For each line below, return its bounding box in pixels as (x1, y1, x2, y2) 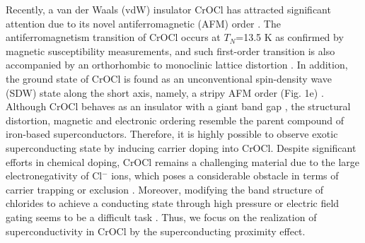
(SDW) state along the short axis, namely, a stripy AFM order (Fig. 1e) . (6, 85, 324, 100)
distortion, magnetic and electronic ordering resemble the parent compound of (6, 112, 344, 127)
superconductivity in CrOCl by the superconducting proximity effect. (6, 223, 306, 238)
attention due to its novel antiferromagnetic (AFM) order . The (6, 16, 281, 30)
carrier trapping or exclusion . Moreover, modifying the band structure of (6, 182, 323, 196)
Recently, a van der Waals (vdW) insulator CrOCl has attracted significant (6, 2, 331, 16)
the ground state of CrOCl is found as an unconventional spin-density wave (6, 71, 332, 85)
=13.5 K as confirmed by (236, 30, 344, 45)
